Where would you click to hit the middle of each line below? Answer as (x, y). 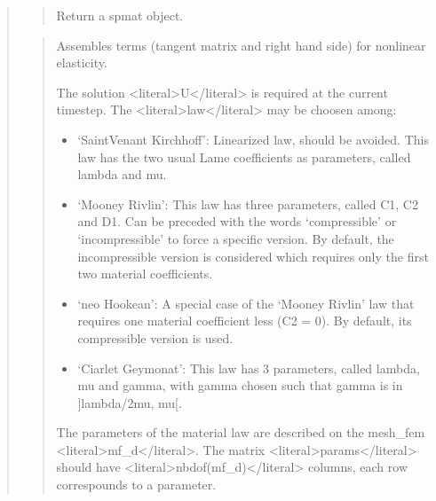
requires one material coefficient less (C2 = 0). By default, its (245, 321)
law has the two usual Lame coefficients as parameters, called (244, 157)
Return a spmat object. (120, 15)
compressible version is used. (155, 337)
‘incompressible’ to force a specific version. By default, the (236, 238)
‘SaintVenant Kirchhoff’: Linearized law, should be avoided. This (253, 139)
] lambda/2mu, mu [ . (130, 402)
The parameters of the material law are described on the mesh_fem (241, 432)
